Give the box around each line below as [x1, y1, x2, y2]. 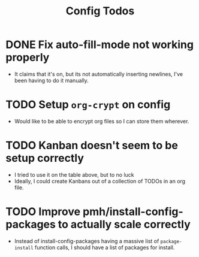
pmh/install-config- [82, 205, 183, 218]
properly [5, 51, 50, 64]
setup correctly [5, 152, 85, 165]
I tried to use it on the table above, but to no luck [14, 171, 134, 178]
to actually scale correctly [58, 217, 191, 231]
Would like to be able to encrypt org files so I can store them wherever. [14, 117, 189, 125]
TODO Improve [5, 205, 81, 218]
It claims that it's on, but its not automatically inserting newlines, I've [14, 70, 183, 77]
